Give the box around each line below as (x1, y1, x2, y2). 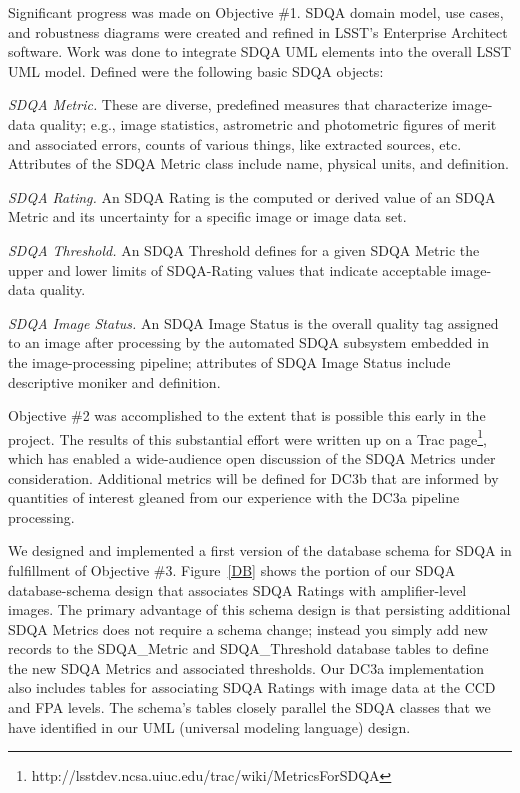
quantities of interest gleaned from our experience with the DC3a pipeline (8, 487, 460, 508)
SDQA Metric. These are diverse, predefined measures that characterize (8, 94, 448, 115)
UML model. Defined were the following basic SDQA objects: (8, 60, 384, 81)
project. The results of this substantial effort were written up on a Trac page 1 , (8, 425, 487, 449)
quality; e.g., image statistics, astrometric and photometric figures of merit (39, 113, 497, 134)
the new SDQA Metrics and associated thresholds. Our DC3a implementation (8, 657, 485, 678)
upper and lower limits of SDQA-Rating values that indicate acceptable (8, 259, 447, 280)
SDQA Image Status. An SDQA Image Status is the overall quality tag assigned (8, 312, 499, 333)
